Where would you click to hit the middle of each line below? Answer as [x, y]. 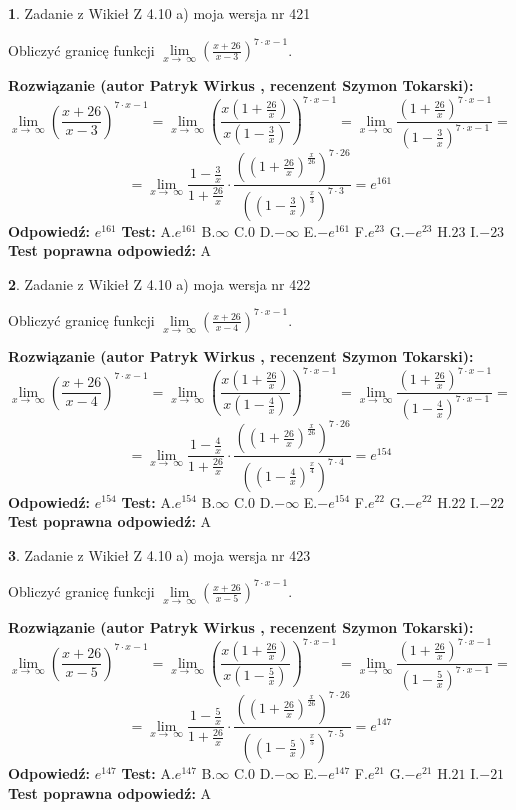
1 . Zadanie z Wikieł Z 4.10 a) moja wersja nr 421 [159, 13]
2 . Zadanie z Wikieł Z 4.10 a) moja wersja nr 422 [159, 283]
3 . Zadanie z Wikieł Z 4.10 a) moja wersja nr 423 [159, 554]
